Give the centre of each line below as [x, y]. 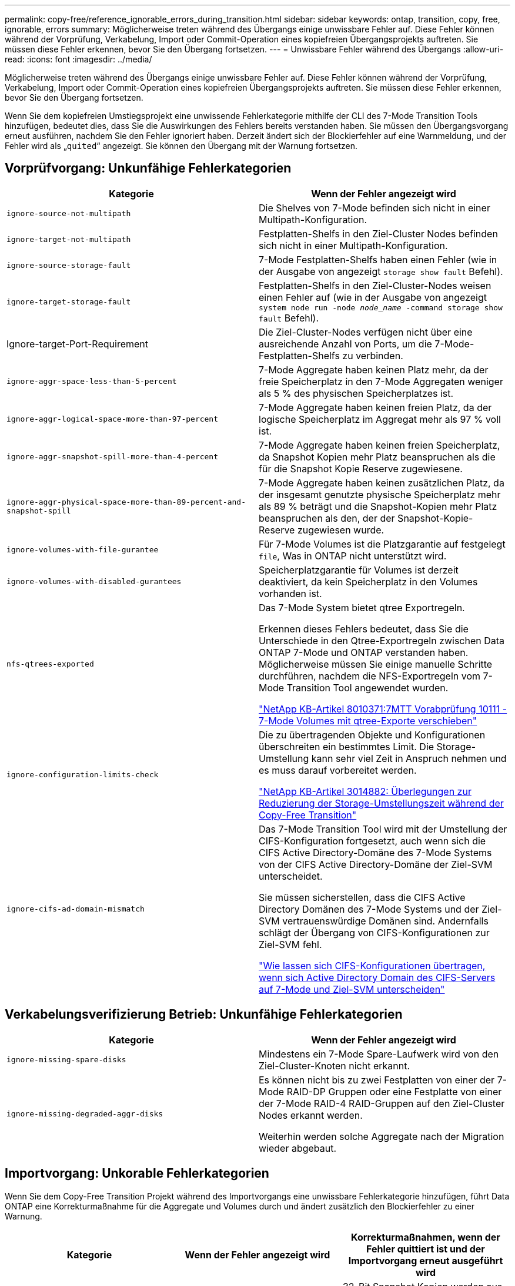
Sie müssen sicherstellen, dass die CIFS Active [362, 897]
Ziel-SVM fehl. [290, 944]
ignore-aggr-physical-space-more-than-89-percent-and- [126, 502]
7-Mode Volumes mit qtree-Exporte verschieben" [368, 720]
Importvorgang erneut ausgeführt [426, 1260]
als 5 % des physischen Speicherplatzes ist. [356, 393]
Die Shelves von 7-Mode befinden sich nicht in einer [374, 208]
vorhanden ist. [290, 593]
